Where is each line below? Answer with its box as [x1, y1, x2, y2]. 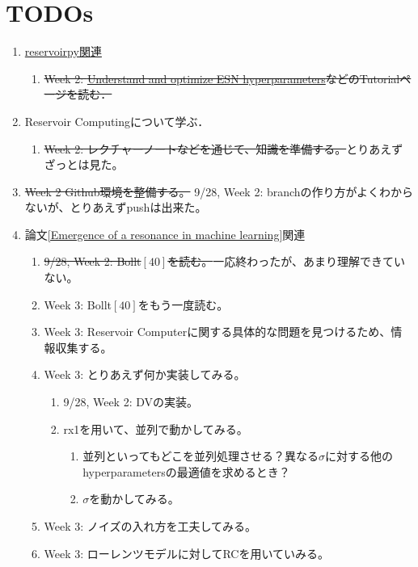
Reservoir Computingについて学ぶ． [24, 112, 209, 129]
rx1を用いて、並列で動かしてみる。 [63, 420, 248, 437]
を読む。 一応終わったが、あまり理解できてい [167, 253, 405, 270]
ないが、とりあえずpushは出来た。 [24, 199, 207, 216]
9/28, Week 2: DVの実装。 [63, 393, 199, 410]
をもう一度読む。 [137, 296, 229, 313]
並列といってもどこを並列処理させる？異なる [82, 447, 319, 464]
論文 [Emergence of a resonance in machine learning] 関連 [24, 225, 306, 242]
